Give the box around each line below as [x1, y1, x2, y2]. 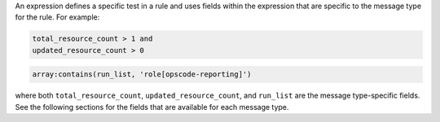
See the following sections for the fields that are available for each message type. [15, 102, 289, 111]
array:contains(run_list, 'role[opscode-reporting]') [32, 70, 252, 79]
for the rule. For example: [15, 12, 100, 22]
